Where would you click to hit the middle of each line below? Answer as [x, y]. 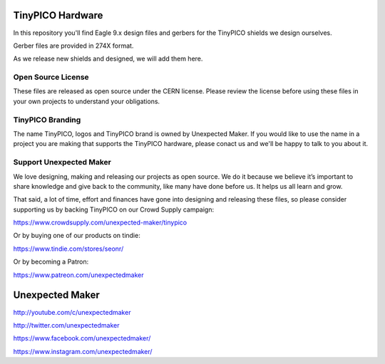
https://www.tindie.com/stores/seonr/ [68, 249]
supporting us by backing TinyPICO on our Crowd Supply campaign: [113, 209]
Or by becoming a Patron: [51, 262]
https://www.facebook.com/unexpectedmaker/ [82, 338]
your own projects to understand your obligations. [87, 101]
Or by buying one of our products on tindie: [77, 236]
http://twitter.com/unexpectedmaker [66, 325]
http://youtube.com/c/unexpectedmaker [72, 312]
